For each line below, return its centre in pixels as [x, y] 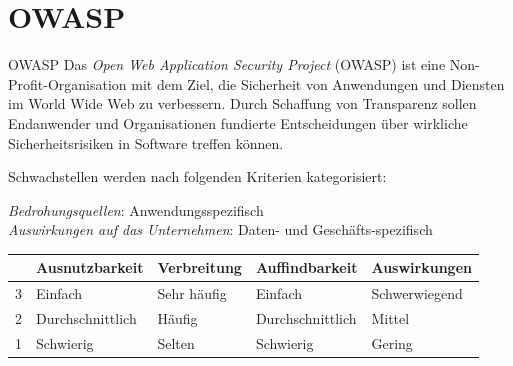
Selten [176, 342]
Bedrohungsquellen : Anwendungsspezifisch [136, 209]
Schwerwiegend [417, 293]
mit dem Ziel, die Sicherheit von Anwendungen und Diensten [318, 83]
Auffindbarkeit [306, 267]
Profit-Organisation [67, 83]
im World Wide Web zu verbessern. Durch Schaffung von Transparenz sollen [242, 103]
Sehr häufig [192, 293]
